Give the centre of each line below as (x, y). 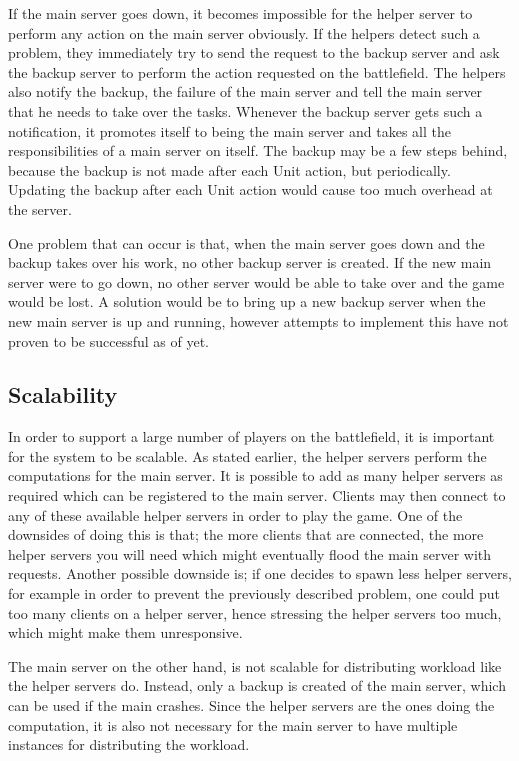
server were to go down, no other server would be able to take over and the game (256, 281)
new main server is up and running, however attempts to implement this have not (258, 320)
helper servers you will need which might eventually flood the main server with (250, 553)
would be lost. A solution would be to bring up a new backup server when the (247, 301)
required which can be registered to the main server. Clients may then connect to (257, 495)
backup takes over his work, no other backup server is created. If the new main (250, 262)
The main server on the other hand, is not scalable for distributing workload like (255, 665)
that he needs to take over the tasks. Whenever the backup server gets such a (245, 110)
